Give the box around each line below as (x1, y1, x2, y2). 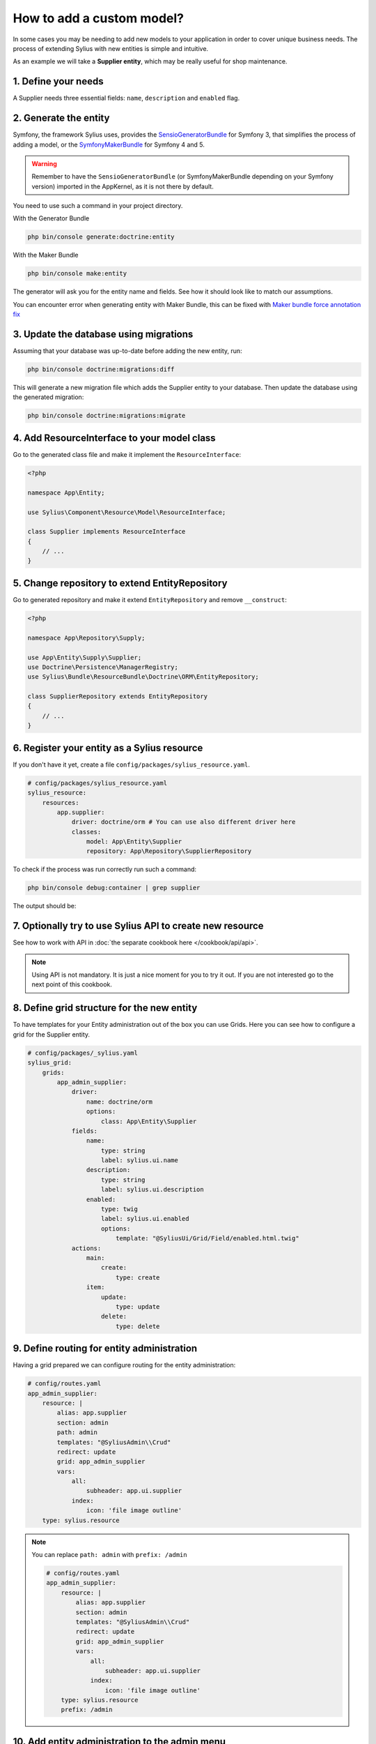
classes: (71, 827, 102, 836)
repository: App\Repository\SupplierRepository (86, 848, 252, 855)
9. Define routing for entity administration (13, 1343, 198, 1355)
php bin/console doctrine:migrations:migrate (27, 412, 186, 420)
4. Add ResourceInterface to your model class (13, 432, 216, 444)
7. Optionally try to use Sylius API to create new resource (13, 920, 264, 932)
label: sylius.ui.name (101, 1157, 179, 1164)
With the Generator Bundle (13, 214, 90, 223)
